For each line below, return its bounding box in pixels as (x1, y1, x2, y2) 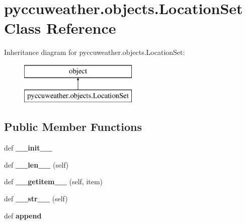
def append (4, 210, 42, 220)
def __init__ (4, 142, 52, 153)
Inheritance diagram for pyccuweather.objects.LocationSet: (4, 47, 185, 57)
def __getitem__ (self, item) (4, 176, 103, 187)
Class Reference (4, 18, 116, 38)
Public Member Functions (4, 119, 142, 134)
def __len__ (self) (4, 159, 69, 170)
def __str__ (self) (4, 193, 68, 204)
